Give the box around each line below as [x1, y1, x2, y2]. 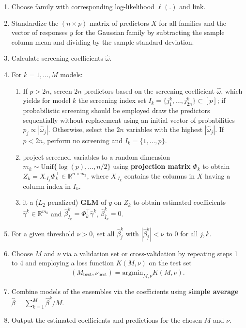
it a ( [23, 197, 38, 207]
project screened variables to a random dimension [23, 151, 170, 162]
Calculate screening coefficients [11, 53, 103, 63]
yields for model [23, 95, 71, 105]
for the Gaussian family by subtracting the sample [75, 27, 225, 37]
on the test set [149, 258, 192, 268]
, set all [92, 228, 115, 238]
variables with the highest [126, 124, 203, 134]
